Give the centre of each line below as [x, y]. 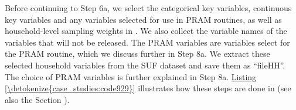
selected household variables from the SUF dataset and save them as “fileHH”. [145, 65]
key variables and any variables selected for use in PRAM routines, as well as [143, 19]
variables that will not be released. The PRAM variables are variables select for [147, 42]
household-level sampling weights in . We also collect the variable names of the [146, 31]
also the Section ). [37, 99]
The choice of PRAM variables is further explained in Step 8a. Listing [131, 76]
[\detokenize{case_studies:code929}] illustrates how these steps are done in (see [148, 88]
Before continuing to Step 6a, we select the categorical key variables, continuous [148, 8]
